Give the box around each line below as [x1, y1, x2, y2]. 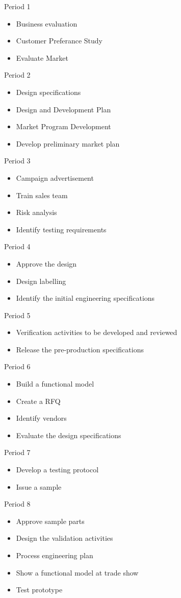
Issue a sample [16, 481, 62, 492]
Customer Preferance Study [16, 35, 102, 46]
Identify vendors [16, 413, 67, 423]
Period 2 [4, 69, 31, 80]
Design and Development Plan [16, 104, 111, 114]
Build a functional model [16, 378, 94, 389]
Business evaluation [16, 18, 77, 29]
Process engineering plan [16, 550, 93, 560]
